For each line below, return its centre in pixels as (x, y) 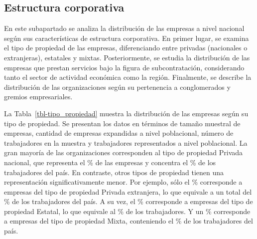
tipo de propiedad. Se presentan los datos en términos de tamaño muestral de (122, 123)
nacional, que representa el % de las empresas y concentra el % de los (110, 162)
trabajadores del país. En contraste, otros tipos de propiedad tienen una (114, 172)
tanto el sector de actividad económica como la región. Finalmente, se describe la (128, 77)
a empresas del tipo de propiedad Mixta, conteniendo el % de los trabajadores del (128, 221)
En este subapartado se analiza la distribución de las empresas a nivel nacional (124, 28)
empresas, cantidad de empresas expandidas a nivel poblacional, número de (119, 133)
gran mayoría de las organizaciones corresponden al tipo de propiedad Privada (124, 152)
